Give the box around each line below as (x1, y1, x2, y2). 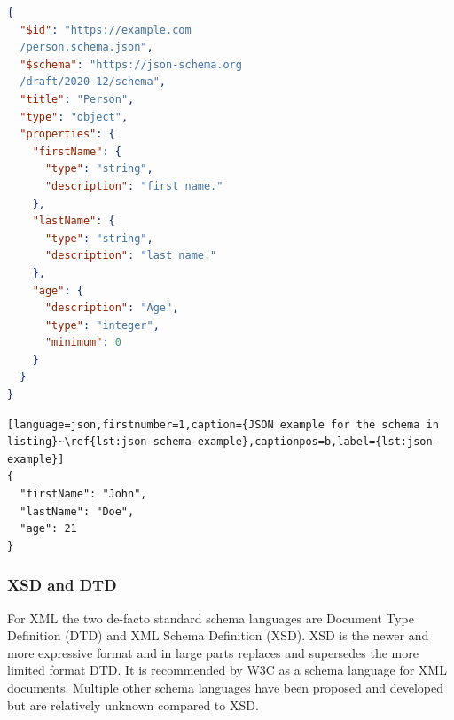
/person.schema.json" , (20, 41, 153, 54)
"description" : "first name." (44, 179, 223, 192)
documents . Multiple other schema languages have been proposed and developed (7, 678, 443, 696)
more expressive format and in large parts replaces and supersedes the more (7, 643, 419, 661)
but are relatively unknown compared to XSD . (7, 695, 259, 714)
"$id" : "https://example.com (20, 23, 192, 36)
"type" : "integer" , (44, 318, 160, 332)
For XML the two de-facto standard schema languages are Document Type (7, 608, 415, 627)
